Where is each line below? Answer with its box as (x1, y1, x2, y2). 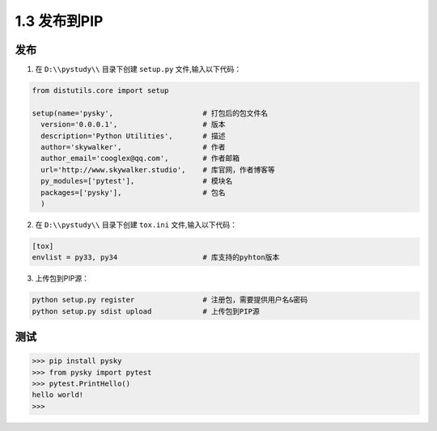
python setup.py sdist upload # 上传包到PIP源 (32, 306, 260, 315)
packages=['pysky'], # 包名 (40, 188, 226, 197)
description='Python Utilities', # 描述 (40, 131, 226, 141)
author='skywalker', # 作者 (40, 142, 226, 151)
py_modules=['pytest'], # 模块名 (40, 176, 233, 186)
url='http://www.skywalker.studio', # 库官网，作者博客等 (40, 165, 275, 174)
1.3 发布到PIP (15, 12, 104, 30)
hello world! (32, 391, 84, 399)
